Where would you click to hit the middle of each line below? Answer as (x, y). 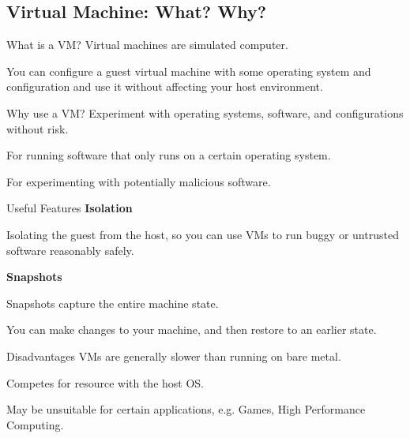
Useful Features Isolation (70, 208)
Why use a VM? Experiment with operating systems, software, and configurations (205, 112)
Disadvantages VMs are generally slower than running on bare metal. (174, 356)
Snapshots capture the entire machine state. (113, 303)
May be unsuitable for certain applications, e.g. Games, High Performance (186, 409)
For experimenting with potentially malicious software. (139, 181)
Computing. (35, 424)
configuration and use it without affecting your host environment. (165, 86)
